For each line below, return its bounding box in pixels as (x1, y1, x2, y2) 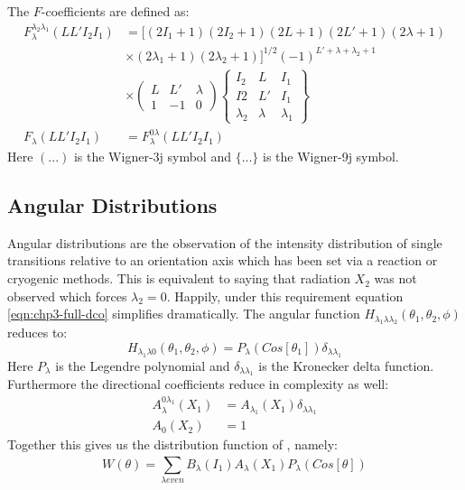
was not (374, 269, 417, 288)
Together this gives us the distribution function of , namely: (7, 435, 338, 454)
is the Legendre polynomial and (55, 356, 230, 374)
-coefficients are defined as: (41, 2, 190, 20)
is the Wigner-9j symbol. (263, 147, 399, 166)
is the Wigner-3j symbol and (73, 147, 231, 166)
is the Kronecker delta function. (258, 356, 434, 374)
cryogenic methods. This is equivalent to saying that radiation (7, 269, 350, 288)
